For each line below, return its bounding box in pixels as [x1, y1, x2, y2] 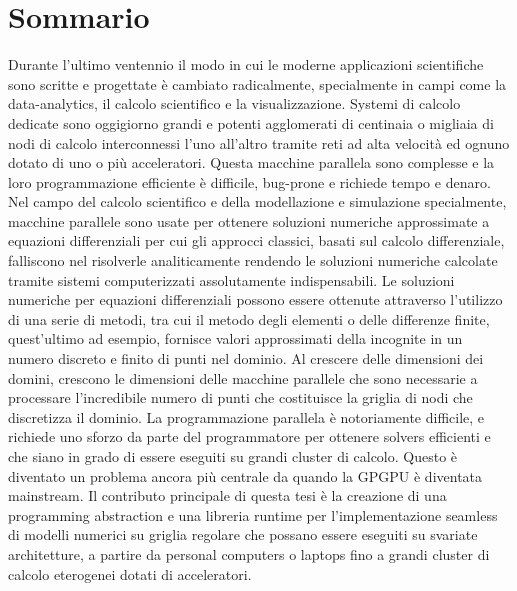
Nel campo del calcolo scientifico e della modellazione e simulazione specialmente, [8, 191, 507, 212]
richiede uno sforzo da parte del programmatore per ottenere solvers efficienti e [8, 426, 491, 447]
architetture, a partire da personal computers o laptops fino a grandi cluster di [8, 543, 490, 564]
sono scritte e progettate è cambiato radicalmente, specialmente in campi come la [8, 73, 507, 94]
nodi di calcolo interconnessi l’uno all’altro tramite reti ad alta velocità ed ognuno [8, 132, 510, 153]
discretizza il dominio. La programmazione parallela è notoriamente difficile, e [8, 406, 485, 427]
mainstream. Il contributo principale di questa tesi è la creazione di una [8, 485, 447, 506]
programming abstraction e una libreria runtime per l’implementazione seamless [8, 504, 498, 525]
